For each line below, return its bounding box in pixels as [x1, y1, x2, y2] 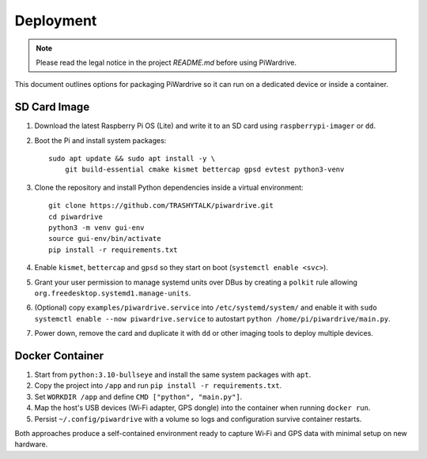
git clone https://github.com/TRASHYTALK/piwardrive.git [48, 201, 274, 210]
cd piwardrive [48, 212, 103, 221]
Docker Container [14, 348, 104, 363]
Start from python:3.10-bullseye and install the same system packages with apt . [34, 370, 312, 379]
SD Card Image [14, 100, 90, 114]
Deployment [14, 12, 97, 29]
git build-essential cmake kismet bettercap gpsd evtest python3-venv [64, 165, 345, 174]
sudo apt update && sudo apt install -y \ [48, 154, 216, 164]
